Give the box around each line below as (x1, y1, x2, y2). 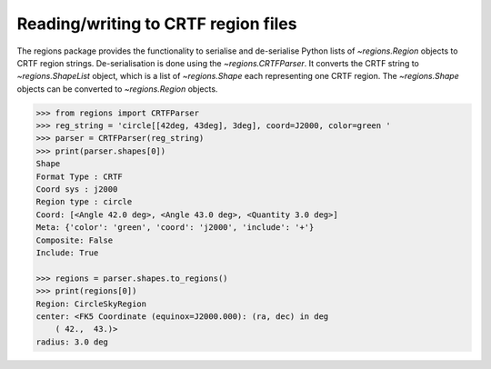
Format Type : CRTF (35, 171, 123, 182)
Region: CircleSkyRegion (35, 298, 147, 309)
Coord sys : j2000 (35, 184, 118, 194)
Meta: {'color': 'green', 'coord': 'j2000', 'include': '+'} (35, 223, 315, 233)
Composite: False (35, 234, 114, 245)
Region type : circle (35, 196, 133, 207)
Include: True (35, 248, 99, 258)
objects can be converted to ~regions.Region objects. (16, 83, 218, 95)
